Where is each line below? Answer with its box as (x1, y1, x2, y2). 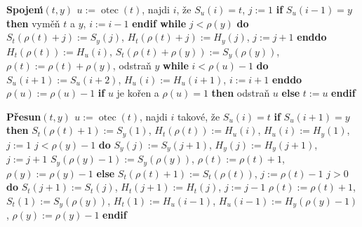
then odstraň (211, 85, 270, 100)
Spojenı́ (6, 2, 43, 16)
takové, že (177, 109, 220, 123)
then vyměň (6, 15, 60, 30)
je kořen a (116, 85, 159, 100)
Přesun (6, 109, 41, 123)
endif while (132, 15, 187, 30)
